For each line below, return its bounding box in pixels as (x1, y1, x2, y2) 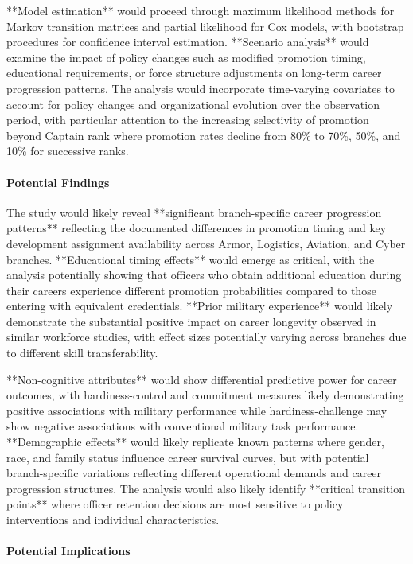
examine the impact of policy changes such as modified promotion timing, (6, 49, 366, 65)
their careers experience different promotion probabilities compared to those (6, 282, 376, 298)
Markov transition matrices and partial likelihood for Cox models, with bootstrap (6, 18, 404, 34)
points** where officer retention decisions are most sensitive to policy (6, 496, 344, 512)
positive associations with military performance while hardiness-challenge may (6, 402, 388, 418)
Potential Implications (6, 543, 131, 559)
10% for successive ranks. (6, 142, 129, 159)
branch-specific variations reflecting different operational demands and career (6, 465, 382, 481)
